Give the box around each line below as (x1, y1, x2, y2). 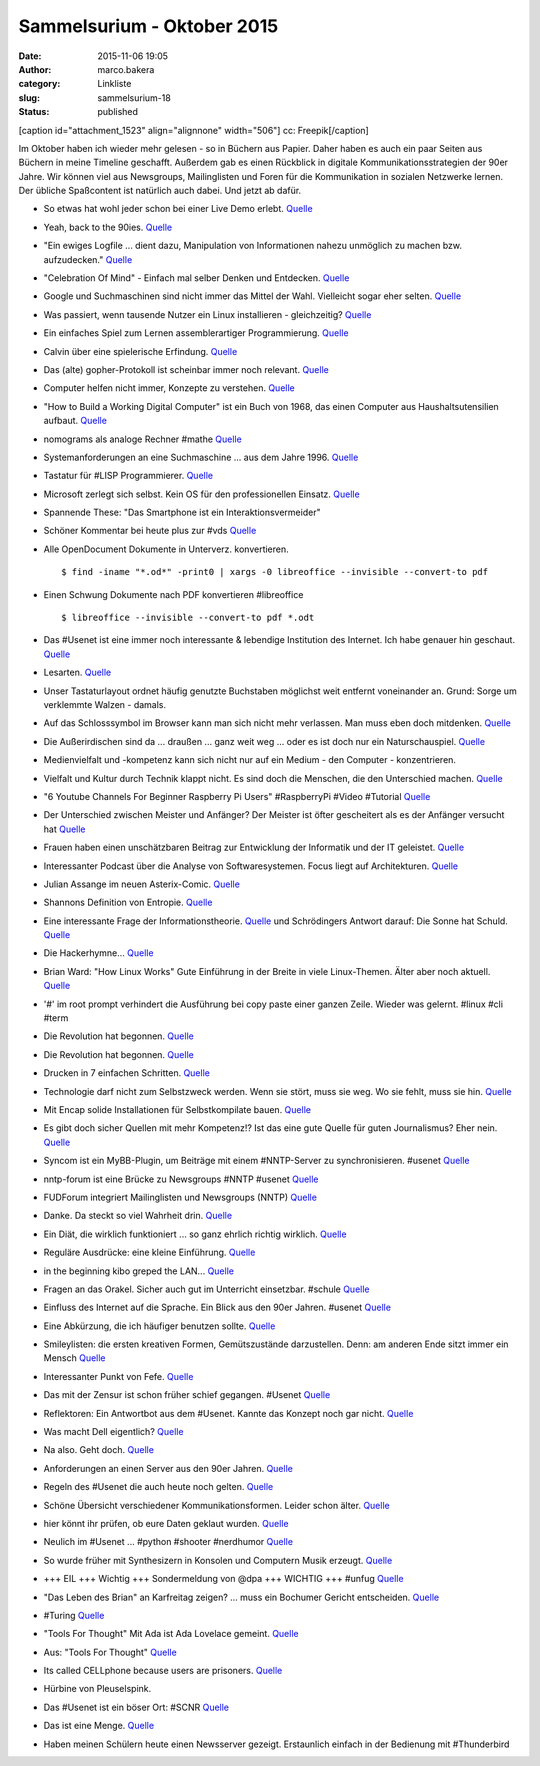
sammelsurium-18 (97, 91, 172, 104)
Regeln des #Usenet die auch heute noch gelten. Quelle (43, 1481, 274, 1493)
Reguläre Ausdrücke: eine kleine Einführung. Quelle (43, 1246, 256, 1259)
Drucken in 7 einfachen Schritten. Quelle (43, 1067, 210, 1079)
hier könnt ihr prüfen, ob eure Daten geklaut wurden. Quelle (43, 1517, 289, 1529)
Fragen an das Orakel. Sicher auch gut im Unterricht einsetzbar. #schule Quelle (43, 1283, 370, 1295)
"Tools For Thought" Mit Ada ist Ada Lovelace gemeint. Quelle (43, 1628, 299, 1640)
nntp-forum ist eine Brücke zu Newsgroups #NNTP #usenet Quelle (43, 1173, 319, 1185)
